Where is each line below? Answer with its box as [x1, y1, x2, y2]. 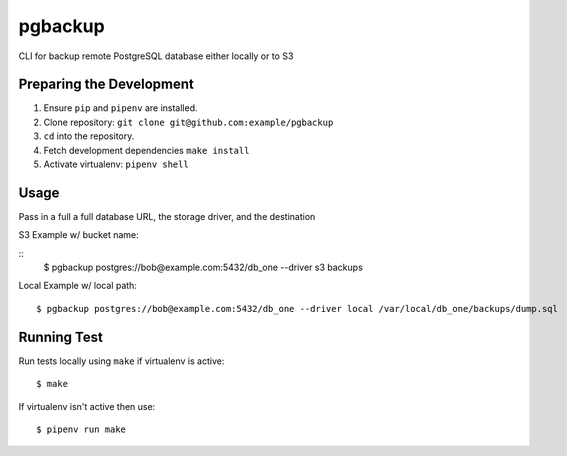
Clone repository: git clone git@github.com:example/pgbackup [43, 116, 334, 128]
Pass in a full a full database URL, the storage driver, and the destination [18, 210, 316, 222]
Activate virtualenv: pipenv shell [43, 158, 189, 170]
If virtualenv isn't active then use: [18, 400, 156, 412]
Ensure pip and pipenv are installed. [43, 102, 199, 114]
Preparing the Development [18, 76, 195, 93]
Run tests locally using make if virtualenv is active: [18, 355, 225, 367]
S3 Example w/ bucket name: [18, 229, 139, 241]
